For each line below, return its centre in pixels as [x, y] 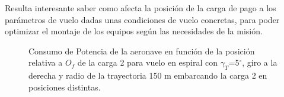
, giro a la [260, 62]
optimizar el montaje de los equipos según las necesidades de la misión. [134, 31]
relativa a [46, 62]
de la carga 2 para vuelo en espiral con [148, 62]
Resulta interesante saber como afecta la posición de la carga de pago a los [141, 8]
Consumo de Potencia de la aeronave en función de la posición [142, 51]
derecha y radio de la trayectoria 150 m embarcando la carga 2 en [148, 75]
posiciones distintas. [65, 87]
